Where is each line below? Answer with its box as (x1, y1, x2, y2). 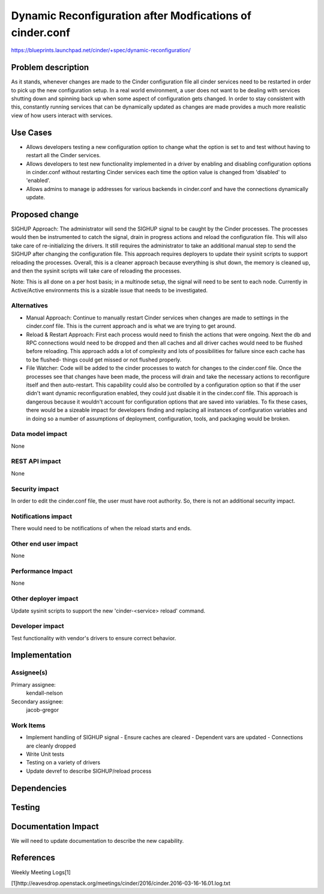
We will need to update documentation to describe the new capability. (11, 837, 184, 844)
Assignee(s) (11, 668, 48, 677)
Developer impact (11, 622, 64, 630)
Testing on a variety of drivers (26, 759, 101, 766)
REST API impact (11, 457, 61, 465)
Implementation (11, 650, 72, 660)
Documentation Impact (11, 821, 99, 832)
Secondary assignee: (11, 698, 64, 705)
